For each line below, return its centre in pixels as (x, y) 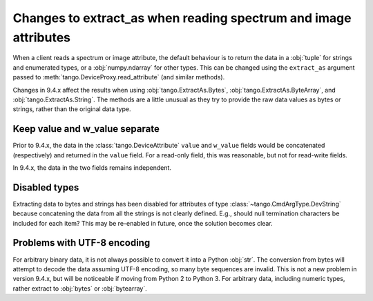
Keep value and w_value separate (86, 129)
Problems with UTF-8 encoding (82, 243)
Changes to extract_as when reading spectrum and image (182, 18)
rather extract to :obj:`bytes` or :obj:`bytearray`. (80, 288)
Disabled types (46, 187)
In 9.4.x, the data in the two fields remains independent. (92, 167)
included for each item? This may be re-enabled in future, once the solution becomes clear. (143, 223)
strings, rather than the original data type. (72, 109)
